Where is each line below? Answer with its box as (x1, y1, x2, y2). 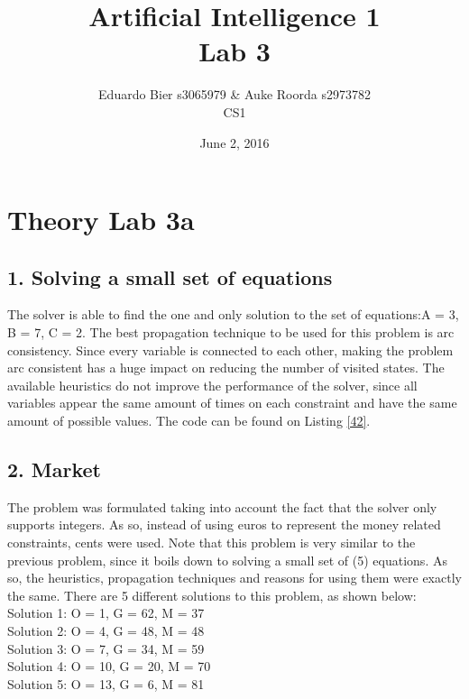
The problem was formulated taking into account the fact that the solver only (7, 497, 437, 516)
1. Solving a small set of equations (7, 262, 333, 290)
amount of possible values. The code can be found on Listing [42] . (7, 411, 371, 430)
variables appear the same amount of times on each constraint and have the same (7, 393, 457, 412)
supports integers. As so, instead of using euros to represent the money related (7, 515, 441, 534)
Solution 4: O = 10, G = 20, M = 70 (7, 657, 211, 676)
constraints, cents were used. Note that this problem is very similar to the (7, 533, 416, 552)
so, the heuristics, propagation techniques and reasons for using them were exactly (7, 568, 462, 587)
